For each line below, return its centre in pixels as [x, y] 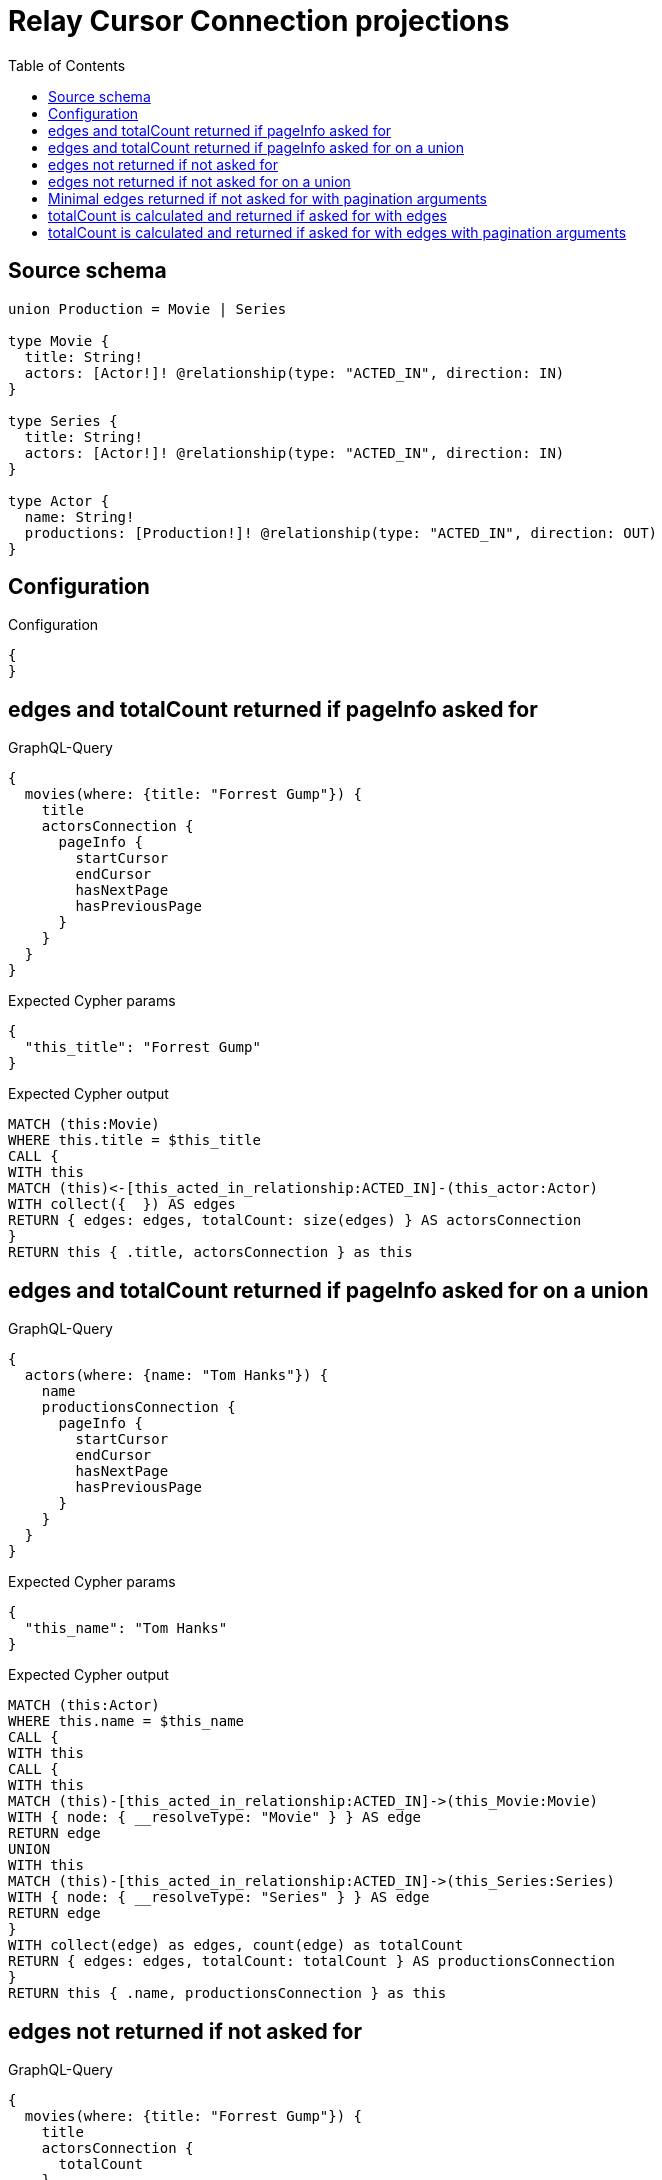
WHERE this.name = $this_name [126, 1721]
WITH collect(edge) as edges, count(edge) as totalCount [236, 1945]
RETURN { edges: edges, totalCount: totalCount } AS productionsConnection [311, 1961]
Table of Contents [67, 65]
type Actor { [59, 500]
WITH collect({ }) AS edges [122, 1204]
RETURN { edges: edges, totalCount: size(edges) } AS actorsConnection [295, 1220]
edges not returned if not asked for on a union [199, 181]
